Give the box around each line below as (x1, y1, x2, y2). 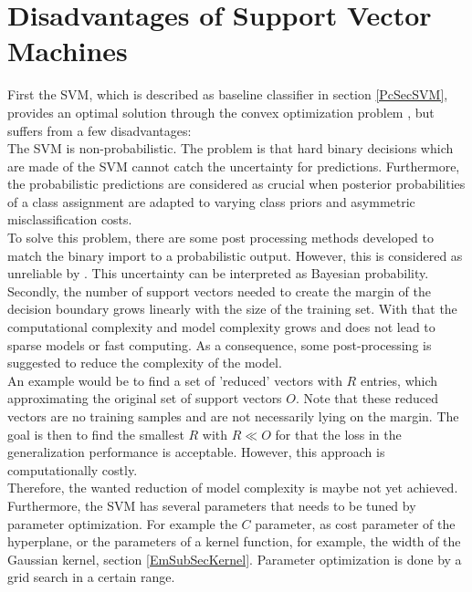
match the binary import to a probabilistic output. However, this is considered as (7, 245, 463, 265)
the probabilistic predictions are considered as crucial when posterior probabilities (7, 174, 466, 193)
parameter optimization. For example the (7, 514, 237, 533)
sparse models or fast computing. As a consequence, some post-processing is (7, 335, 432, 354)
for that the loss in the (275, 424, 402, 443)
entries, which (360, 370, 438, 389)
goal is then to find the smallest (7, 424, 184, 443)
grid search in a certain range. (7, 567, 175, 587)
